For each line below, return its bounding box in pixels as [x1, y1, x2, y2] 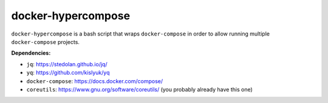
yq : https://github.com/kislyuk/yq [26, 69, 110, 76]
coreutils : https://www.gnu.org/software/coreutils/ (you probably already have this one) [26, 86, 253, 93]
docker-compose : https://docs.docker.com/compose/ [26, 77, 163, 84]
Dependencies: [11, 49, 51, 57]
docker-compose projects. [11, 38, 80, 45]
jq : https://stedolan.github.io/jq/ [26, 60, 108, 67]
